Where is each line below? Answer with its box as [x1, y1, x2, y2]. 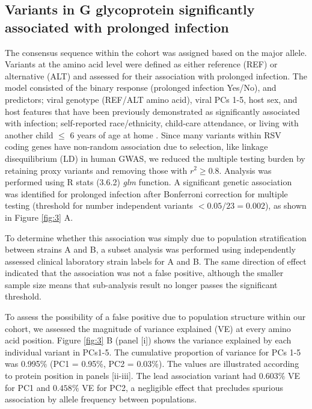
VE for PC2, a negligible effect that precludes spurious [82, 381, 284, 393]
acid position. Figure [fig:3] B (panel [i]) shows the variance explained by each [5, 334, 292, 346]
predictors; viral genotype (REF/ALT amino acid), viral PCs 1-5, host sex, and [5, 93, 298, 105]
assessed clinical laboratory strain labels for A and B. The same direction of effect [5, 254, 307, 267]
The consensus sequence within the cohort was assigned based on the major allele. [5, 46, 307, 58]
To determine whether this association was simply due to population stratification [5, 231, 307, 244]
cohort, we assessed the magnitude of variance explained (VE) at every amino [5, 322, 291, 334]
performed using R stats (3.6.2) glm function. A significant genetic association [5, 176, 292, 188]
